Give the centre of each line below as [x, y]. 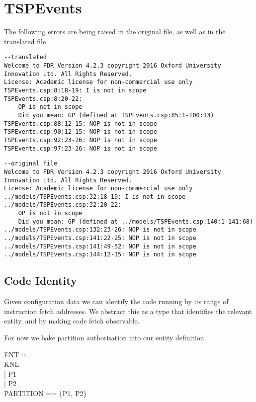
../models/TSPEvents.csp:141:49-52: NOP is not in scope [100, 246]
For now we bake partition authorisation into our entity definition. [105, 338]
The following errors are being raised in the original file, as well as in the [115, 32]
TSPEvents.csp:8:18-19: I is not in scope [75, 90]
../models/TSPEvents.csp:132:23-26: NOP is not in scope [100, 230]
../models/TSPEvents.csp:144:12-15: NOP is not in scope [100, 255]
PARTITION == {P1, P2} [45, 393]
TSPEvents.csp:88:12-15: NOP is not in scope [81, 123]
